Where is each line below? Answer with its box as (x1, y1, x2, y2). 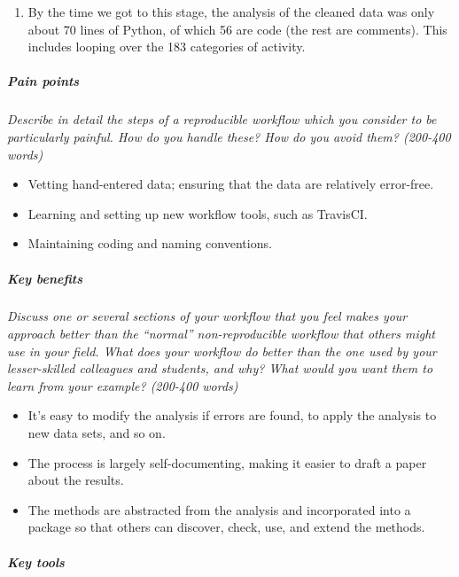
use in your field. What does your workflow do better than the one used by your (7, 341, 437, 360)
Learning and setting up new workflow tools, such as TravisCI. (27, 204, 368, 222)
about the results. (27, 471, 124, 489)
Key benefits (7, 269, 83, 287)
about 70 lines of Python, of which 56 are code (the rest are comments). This (27, 19, 447, 38)
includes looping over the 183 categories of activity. (27, 37, 306, 56)
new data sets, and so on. (27, 424, 166, 442)
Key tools (7, 552, 65, 571)
